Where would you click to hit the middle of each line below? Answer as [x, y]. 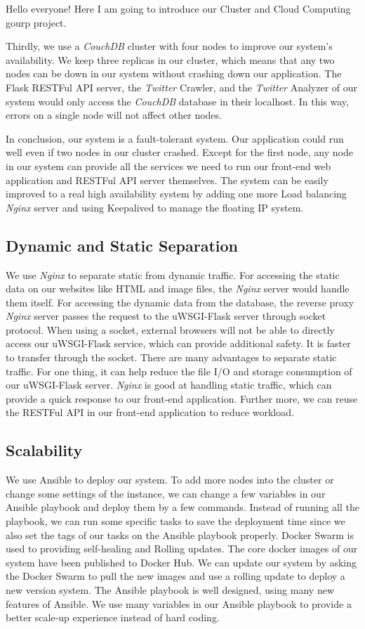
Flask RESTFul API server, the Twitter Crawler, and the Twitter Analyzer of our [182, 87]
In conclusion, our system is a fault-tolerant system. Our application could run [175, 138]
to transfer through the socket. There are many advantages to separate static [171, 357]
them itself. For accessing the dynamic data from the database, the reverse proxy [180, 302]
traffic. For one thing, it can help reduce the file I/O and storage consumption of [179, 371]
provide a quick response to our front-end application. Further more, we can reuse [182, 398]
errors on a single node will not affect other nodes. [114, 115]
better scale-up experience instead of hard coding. [113, 617]
